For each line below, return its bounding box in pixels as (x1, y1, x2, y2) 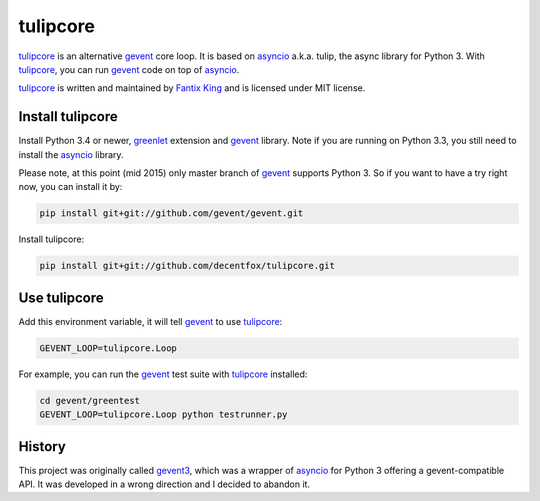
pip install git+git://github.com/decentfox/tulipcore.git (39, 260, 335, 272)
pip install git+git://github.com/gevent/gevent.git (39, 208, 304, 219)
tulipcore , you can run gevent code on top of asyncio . (18, 63, 240, 75)
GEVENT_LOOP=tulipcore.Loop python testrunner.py (39, 409, 288, 420)
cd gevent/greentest (39, 395, 140, 406)
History (18, 438, 67, 455)
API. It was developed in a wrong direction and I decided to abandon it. (18, 478, 310, 490)
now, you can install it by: (18, 181, 123, 193)
